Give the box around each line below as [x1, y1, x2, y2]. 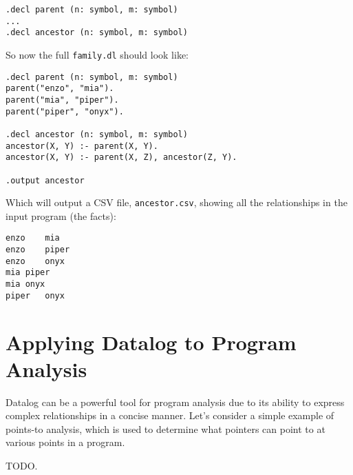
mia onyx [6, 279, 45, 290]
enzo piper [6, 245, 70, 255]
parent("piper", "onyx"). [6, 106, 124, 117]
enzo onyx [6, 256, 65, 266]
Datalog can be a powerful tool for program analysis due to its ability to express [6, 394, 345, 409]
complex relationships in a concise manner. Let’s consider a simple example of [6, 408, 334, 423]
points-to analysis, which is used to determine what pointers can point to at [6, 421, 325, 436]
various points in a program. [6, 435, 125, 449]
